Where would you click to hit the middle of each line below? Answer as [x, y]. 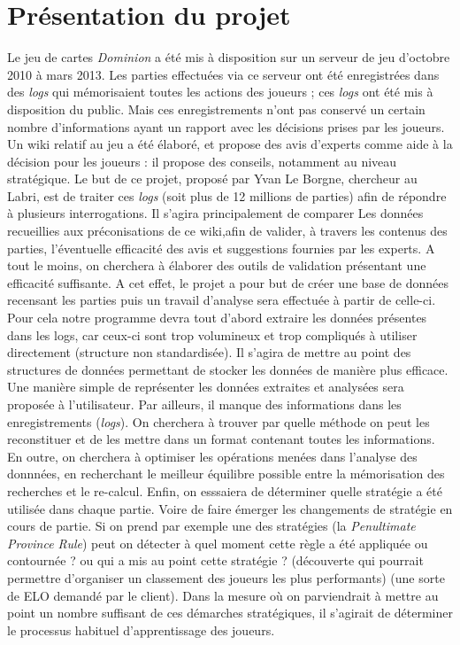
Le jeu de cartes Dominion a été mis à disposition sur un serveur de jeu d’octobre [229, 57]
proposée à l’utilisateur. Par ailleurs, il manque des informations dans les [204, 404]
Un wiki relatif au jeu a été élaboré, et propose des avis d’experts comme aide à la [230, 144]
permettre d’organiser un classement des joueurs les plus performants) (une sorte [226, 577]
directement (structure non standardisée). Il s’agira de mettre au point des [209, 352]
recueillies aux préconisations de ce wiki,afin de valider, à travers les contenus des [227, 231]
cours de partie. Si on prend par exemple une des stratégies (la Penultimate [211, 526]
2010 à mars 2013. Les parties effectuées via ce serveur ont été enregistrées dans [223, 74]
